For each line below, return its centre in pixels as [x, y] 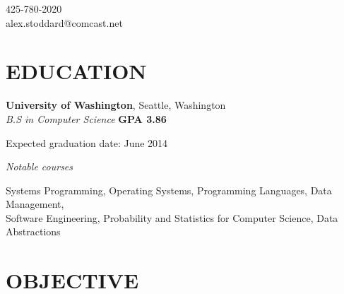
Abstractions [33, 231]
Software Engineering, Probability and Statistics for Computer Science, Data [172, 217]
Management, [35, 204]
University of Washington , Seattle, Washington [116, 105]
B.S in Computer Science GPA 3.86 [86, 118]
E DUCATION [76, 71]
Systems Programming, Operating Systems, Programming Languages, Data [169, 190]
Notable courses [40, 166]
